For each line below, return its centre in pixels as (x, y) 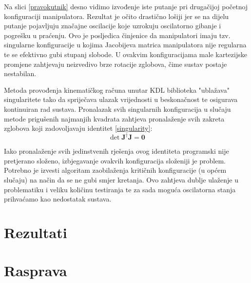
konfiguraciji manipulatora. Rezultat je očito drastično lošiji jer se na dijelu (116, 16)
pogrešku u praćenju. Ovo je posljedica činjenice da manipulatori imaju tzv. (117, 35)
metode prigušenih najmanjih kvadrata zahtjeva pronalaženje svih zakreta (114, 118)
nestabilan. (20, 73)
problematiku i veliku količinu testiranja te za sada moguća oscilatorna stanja (120, 189)
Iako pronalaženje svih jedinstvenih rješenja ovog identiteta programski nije (116, 151)
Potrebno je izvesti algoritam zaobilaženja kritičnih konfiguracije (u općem (115, 170)
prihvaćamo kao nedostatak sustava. (58, 199)
